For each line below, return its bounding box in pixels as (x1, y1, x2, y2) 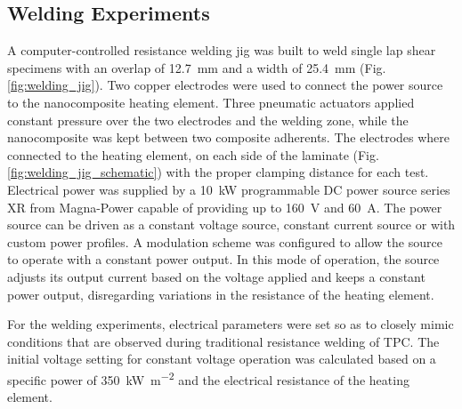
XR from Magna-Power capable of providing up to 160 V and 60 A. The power (7, 197, 442, 216)
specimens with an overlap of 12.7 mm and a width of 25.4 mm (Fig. (7, 58, 386, 76)
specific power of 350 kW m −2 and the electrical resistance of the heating (7, 367, 409, 389)
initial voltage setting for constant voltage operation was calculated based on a (7, 349, 436, 368)
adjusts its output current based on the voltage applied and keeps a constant (7, 267, 426, 285)
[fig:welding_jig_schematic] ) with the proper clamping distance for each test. (7, 163, 429, 181)
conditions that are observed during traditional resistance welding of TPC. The (7, 332, 440, 350)
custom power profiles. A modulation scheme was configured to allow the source (7, 232, 442, 251)
